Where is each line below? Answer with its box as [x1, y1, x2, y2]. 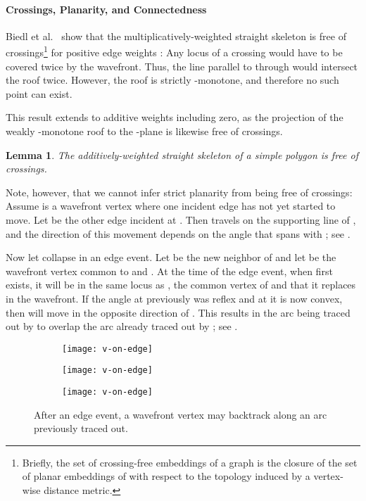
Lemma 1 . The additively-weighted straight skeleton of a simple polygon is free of [6, 147, 358, 162]
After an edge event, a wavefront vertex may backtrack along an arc [34, 407, 327, 421]
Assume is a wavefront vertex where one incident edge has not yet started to [6, 198, 336, 213]
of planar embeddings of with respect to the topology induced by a [22, 469, 310, 483]
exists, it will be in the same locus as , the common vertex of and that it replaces [6, 277, 356, 292]
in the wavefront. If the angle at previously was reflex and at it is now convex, [6, 291, 343, 305]
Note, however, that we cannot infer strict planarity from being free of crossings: [6, 184, 353, 199]
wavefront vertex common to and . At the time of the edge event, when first [6, 263, 333, 278]
